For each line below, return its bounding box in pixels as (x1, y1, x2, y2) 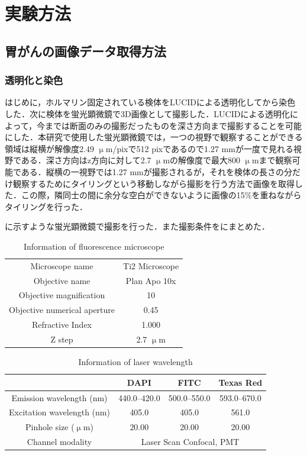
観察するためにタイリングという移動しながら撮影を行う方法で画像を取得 (12, 177, 295, 189)
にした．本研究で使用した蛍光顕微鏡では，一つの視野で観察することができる (5, 131, 303, 143)
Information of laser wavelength (78, 356, 193, 368)
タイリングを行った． (5, 200, 88, 212)
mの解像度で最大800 (163, 154, 241, 166)
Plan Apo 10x (125, 274, 176, 286)
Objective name (33, 274, 91, 286)
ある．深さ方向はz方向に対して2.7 (21, 154, 151, 166)
